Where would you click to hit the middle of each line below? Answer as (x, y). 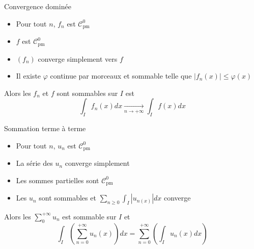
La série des (34, 163)
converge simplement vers (78, 58)
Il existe (29, 76)
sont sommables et (67, 198)
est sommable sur (89, 216)
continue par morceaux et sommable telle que (121, 76)
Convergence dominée (38, 6)
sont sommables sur (87, 93)
